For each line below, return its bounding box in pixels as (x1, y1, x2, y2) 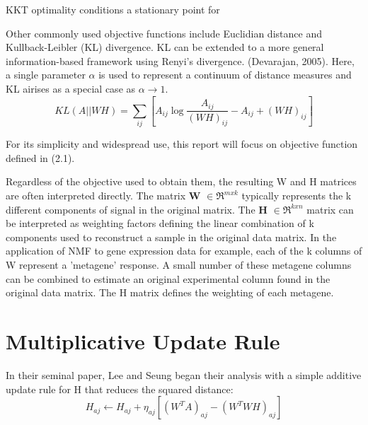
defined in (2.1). (6, 150, 75, 165)
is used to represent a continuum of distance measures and (98, 67, 352, 82)
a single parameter (6, 67, 86, 82)
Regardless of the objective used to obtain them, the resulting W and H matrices (6, 174, 357, 189)
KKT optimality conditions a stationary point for (6, 2, 220, 16)
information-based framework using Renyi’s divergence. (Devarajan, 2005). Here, (6, 53, 355, 68)
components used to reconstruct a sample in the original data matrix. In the (6, 229, 337, 244)
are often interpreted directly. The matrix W (6, 188, 201, 203)
